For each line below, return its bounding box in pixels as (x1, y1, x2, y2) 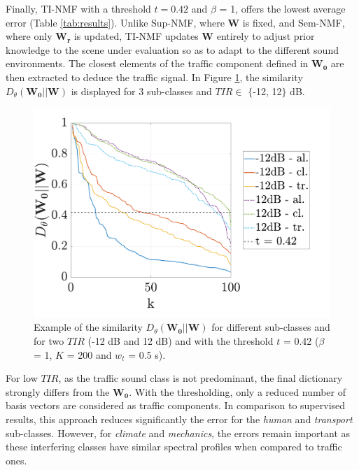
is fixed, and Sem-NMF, (242, 15, 345, 29)
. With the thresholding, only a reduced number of (129, 384, 346, 399)
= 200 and (66, 347, 112, 362)
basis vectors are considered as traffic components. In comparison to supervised (6, 398, 346, 413)
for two (34, 334, 64, 348)
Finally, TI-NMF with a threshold (6, 1, 151, 15)
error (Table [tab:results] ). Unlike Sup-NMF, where (6, 15, 225, 29)
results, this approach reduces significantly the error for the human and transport (6, 411, 353, 426)
